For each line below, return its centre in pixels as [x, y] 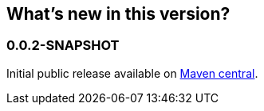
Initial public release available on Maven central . [132, 73]
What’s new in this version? [118, 14]
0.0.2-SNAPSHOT [63, 46]
